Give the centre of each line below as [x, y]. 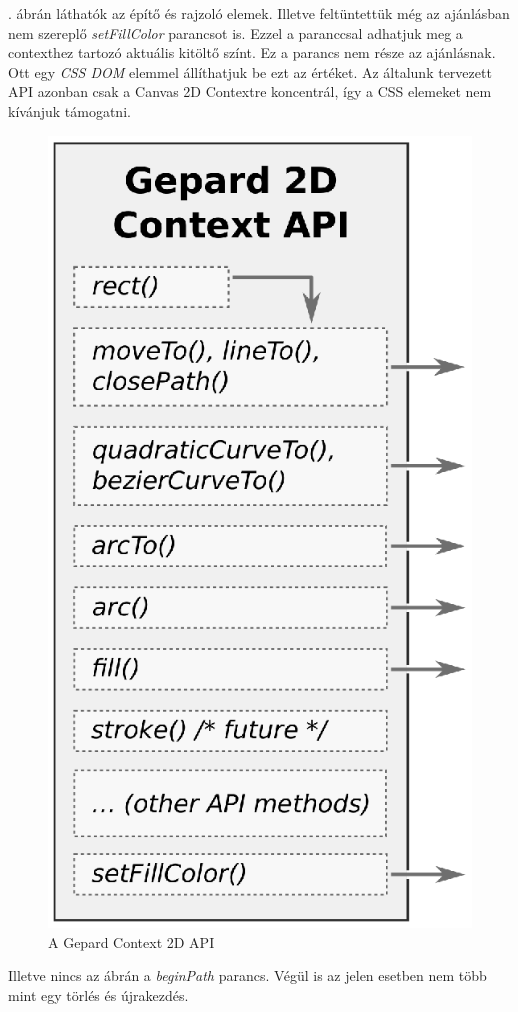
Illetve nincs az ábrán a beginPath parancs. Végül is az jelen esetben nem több [247, 975]
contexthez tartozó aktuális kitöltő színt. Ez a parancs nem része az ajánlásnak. [252, 52]
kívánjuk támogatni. [69, 110]
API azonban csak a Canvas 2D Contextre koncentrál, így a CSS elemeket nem [250, 91]
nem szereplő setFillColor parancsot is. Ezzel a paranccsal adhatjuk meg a [235, 32]
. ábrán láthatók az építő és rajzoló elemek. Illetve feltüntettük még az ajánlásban [259, 13]
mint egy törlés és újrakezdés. [98, 994]
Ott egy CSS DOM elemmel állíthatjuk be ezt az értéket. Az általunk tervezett [250, 71]
